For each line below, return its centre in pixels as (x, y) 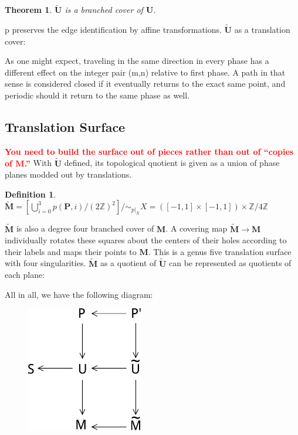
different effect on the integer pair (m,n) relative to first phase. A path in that (145, 72)
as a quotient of (128, 263)
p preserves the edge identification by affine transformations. (113, 30)
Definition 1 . (31, 194)
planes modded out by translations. (68, 174)
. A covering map (197, 228)
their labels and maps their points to (71, 251)
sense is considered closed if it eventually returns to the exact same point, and (145, 84)
